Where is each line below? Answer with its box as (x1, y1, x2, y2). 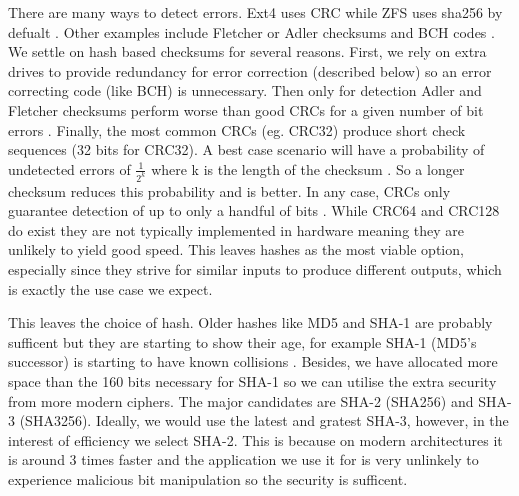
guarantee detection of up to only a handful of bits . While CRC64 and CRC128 (8, 200, 500, 221)
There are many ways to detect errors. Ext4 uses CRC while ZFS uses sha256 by (8, 2, 503, 22)
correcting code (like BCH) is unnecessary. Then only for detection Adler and (8, 80, 482, 101)
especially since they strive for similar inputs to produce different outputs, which (8, 259, 502, 279)
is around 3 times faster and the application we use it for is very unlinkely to (8, 449, 479, 470)
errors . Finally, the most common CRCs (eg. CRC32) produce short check (8, 119, 466, 140)
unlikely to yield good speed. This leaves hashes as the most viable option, (8, 239, 464, 260)
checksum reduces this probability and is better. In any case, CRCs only (8, 180, 451, 201)
